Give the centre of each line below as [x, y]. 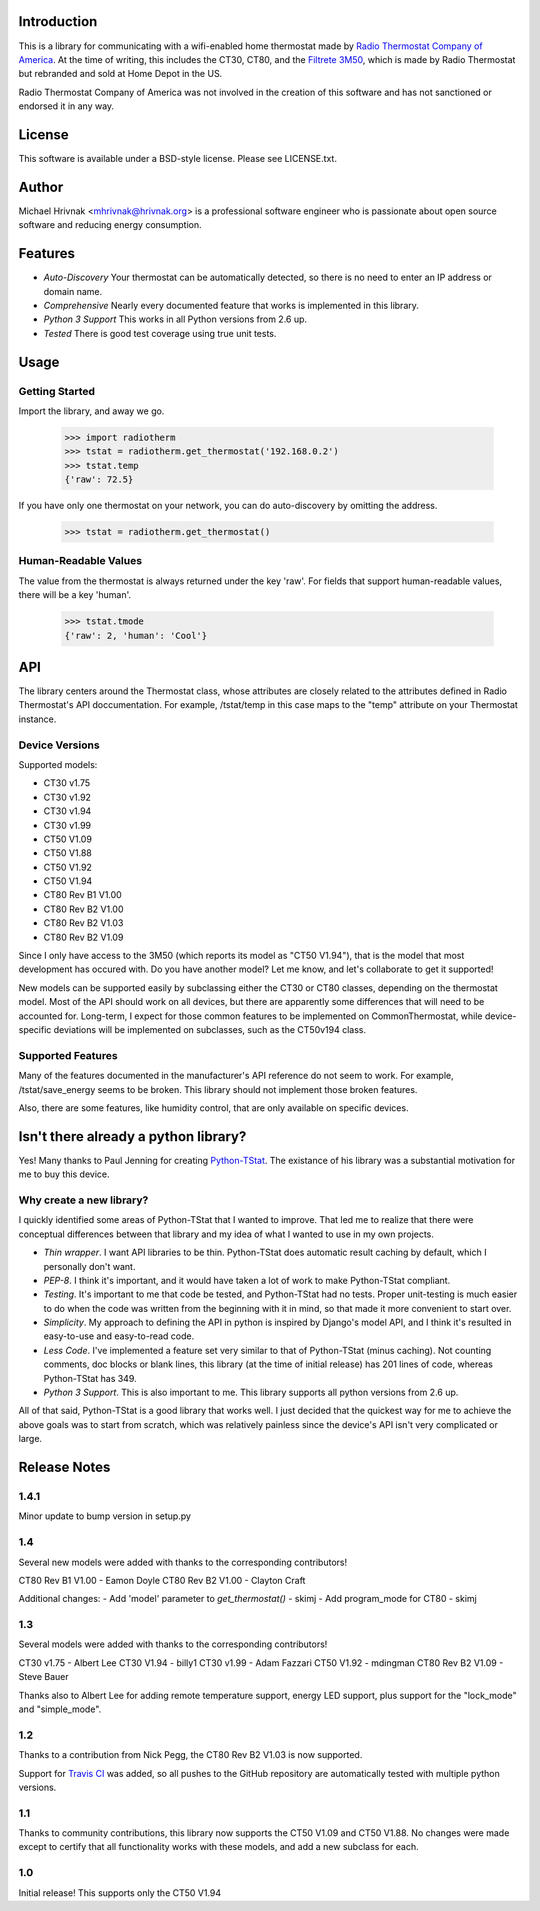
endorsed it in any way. [66, 106]
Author [41, 186]
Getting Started [56, 391]
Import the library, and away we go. [91, 411]
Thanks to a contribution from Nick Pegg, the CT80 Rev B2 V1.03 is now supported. [190, 1755]
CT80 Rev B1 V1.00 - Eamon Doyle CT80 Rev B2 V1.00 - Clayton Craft [162, 1580]
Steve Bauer [43, 1677]
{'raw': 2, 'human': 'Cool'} [136, 635]
